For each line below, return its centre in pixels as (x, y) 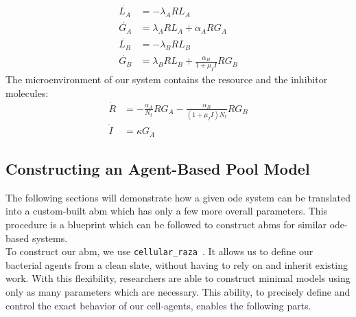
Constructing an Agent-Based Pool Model (158, 169)
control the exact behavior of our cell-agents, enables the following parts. (158, 305)
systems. (50, 238)
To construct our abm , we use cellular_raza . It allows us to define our (159, 251)
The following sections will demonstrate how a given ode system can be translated (178, 197)
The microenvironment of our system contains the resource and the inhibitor (167, 79)
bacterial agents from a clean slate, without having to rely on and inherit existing (177, 264)
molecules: (27, 92)
